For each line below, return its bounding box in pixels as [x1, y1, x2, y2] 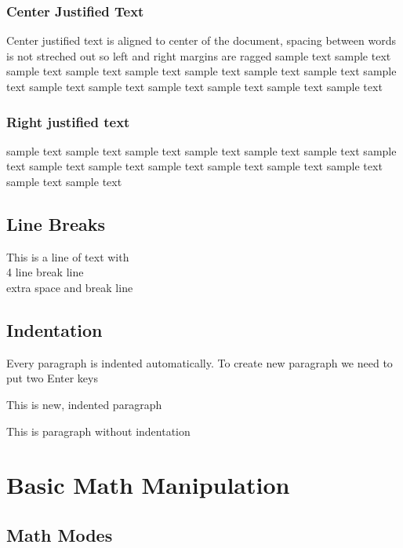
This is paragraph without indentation [6, 422, 191, 439]
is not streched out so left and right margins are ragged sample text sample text [6, 47, 391, 64]
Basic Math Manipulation [6, 469, 290, 501]
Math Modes [6, 522, 113, 546]
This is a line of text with [6, 248, 129, 265]
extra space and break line [6, 279, 133, 295]
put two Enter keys [6, 370, 98, 386]
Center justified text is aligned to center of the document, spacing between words [6, 32, 396, 49]
